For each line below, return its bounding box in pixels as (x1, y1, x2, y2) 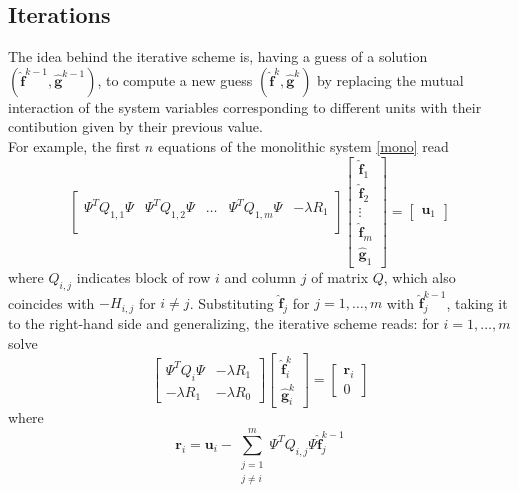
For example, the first (8, 135, 141, 156)
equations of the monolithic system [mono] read (157, 135, 449, 156)
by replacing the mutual (317, 69, 464, 90)
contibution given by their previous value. (8, 116, 263, 137)
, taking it (446, 292, 508, 313)
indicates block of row (76, 266, 211, 287)
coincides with (8, 292, 95, 313)
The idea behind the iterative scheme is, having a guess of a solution (8, 46, 428, 67)
